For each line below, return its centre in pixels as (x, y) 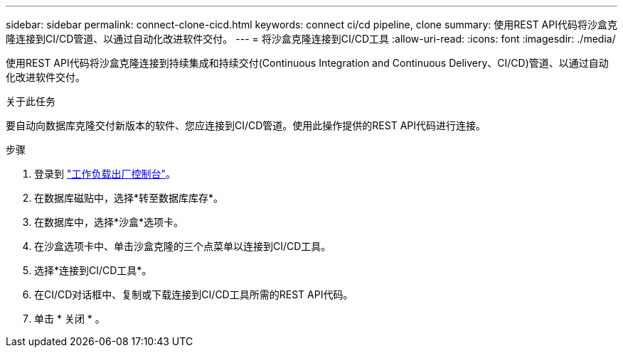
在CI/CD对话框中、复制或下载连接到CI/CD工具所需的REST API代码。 (194, 294)
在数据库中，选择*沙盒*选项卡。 (109, 222)
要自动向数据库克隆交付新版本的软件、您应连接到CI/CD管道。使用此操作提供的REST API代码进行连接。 (246, 125)
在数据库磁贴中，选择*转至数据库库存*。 (129, 198)
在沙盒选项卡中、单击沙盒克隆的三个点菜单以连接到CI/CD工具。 (183, 246)
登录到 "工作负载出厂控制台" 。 (105, 174)
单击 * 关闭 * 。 (70, 319)
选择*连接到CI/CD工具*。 (93, 270)
